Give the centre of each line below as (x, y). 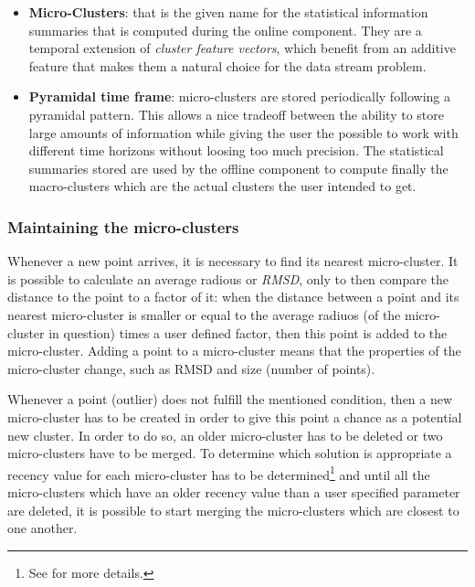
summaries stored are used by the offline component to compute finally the (238, 168)
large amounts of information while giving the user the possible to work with (243, 132)
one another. (42, 528)
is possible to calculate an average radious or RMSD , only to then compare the (228, 278)
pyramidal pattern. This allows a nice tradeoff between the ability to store (236, 114)
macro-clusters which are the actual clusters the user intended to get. (222, 186)
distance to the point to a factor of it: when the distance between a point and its (233, 297)
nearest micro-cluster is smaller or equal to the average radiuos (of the (204, 314)
